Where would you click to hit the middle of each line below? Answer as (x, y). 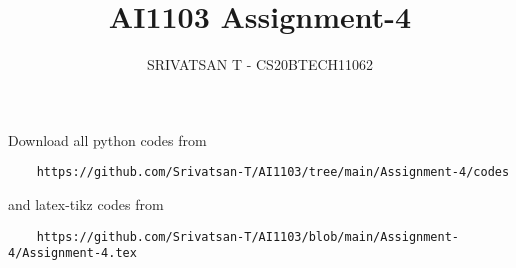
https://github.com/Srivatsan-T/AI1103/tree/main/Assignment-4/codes (273, 172)
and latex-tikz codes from (86, 203)
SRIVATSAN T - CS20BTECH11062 (260, 64)
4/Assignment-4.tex (72, 253)
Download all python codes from (107, 139)
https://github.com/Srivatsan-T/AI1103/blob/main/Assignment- (248, 236)
